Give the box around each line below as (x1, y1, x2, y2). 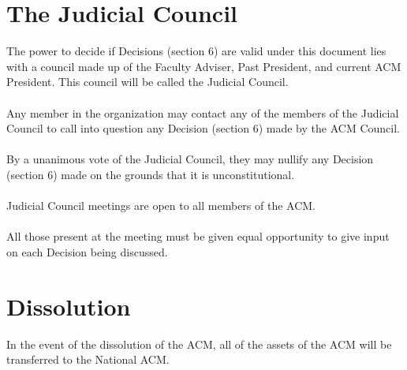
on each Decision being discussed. (6, 243, 168, 260)
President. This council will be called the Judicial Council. (6, 73, 289, 90)
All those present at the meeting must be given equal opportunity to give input (6, 228, 390, 245)
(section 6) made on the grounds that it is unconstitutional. (6, 166, 295, 182)
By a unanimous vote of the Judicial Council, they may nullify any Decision (6, 151, 374, 167)
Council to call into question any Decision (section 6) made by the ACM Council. (6, 120, 400, 136)
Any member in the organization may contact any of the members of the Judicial (6, 104, 399, 121)
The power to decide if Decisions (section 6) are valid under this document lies (6, 43, 386, 59)
